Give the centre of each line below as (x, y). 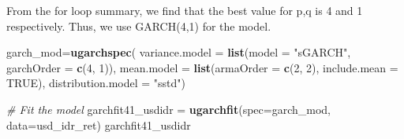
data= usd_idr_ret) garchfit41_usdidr (99, 124)
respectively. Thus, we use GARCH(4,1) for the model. (139, 26)
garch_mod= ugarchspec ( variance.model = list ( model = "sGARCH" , (179, 52)
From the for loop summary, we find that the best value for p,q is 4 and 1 (185, 10)
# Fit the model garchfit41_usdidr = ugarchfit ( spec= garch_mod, (168, 109)
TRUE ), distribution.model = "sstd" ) (96, 83)
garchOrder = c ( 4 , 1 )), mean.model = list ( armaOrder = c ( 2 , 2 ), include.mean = (202, 67)
